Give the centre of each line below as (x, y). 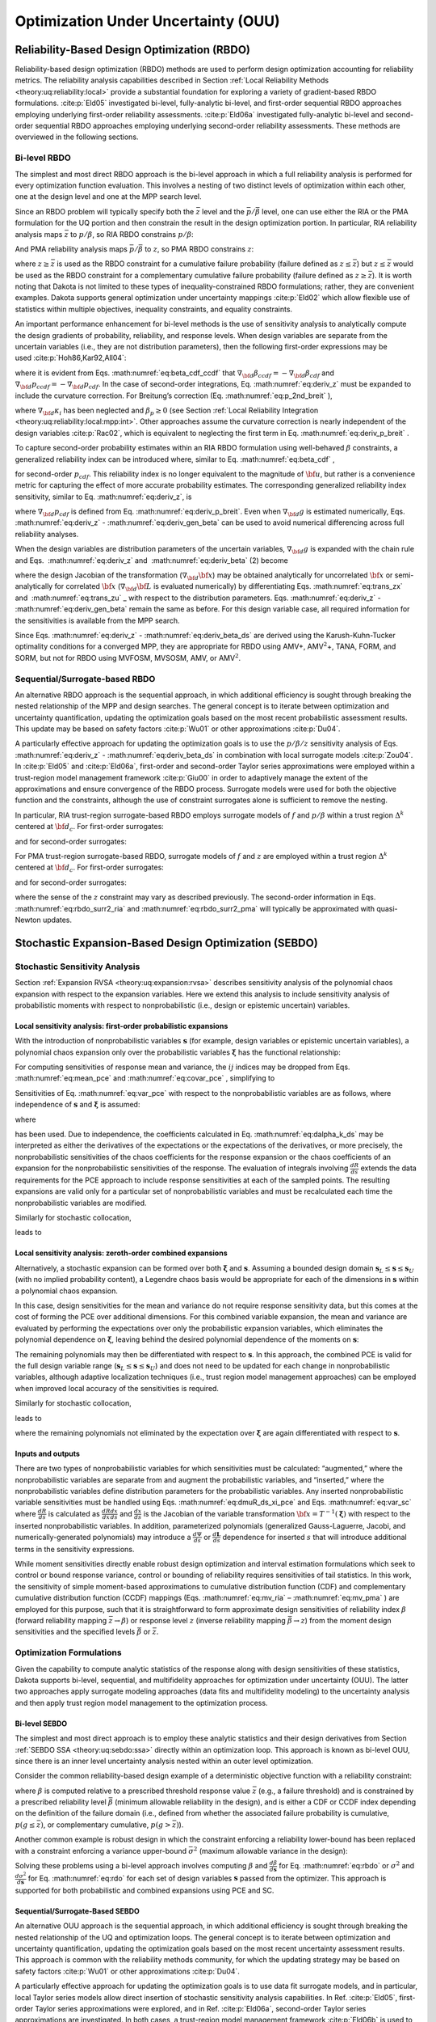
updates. (57, 920)
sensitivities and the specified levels (75, 1632)
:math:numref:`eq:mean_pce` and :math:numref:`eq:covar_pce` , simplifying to (145, 1078)
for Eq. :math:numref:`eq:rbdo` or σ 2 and (347, 1865)
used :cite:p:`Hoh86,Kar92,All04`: (71, 358)
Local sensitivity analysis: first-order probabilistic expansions (122, 1026)
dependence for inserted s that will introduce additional (314, 1537)
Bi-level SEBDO (41, 1724)
